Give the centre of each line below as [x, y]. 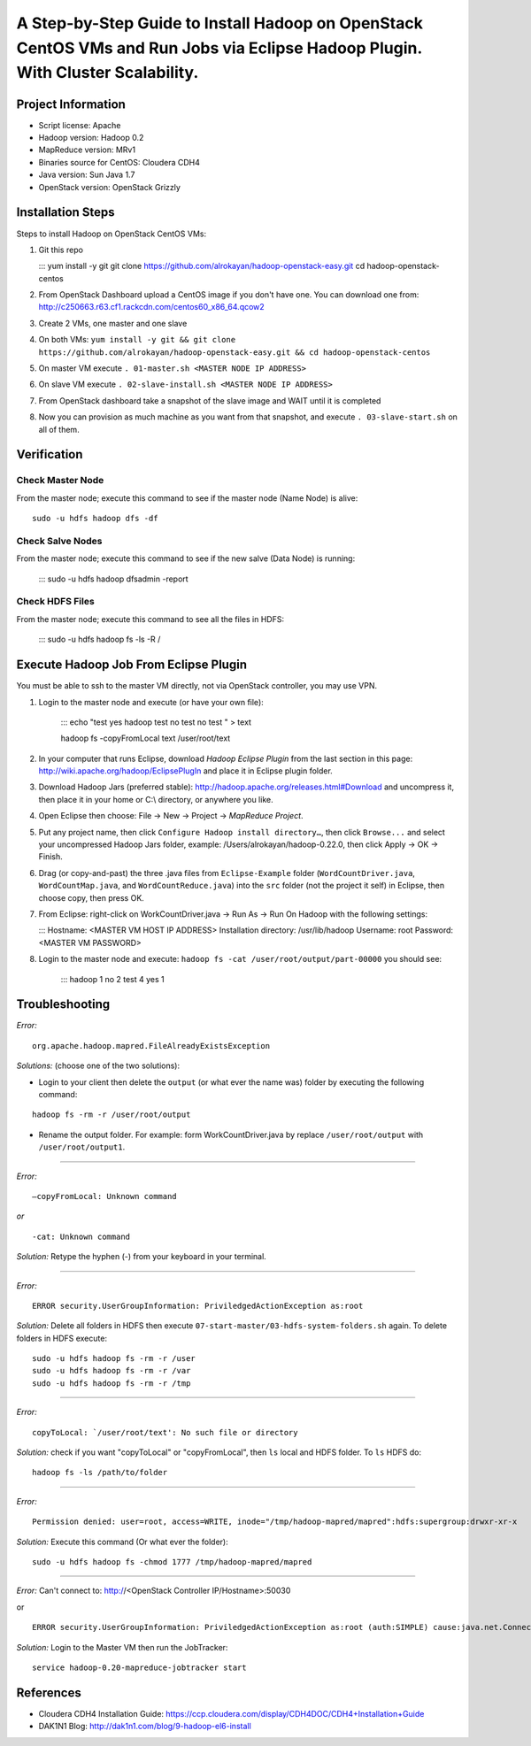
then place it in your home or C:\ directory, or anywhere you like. [156, 799]
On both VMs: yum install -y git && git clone [137, 340]
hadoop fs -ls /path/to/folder [100, 1473]
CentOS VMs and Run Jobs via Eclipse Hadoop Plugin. [219, 48]
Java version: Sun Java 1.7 [87, 175]
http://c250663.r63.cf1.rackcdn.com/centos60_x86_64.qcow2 [151, 307]
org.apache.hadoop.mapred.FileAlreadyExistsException [151, 1046]
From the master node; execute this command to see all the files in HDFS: [150, 619]
